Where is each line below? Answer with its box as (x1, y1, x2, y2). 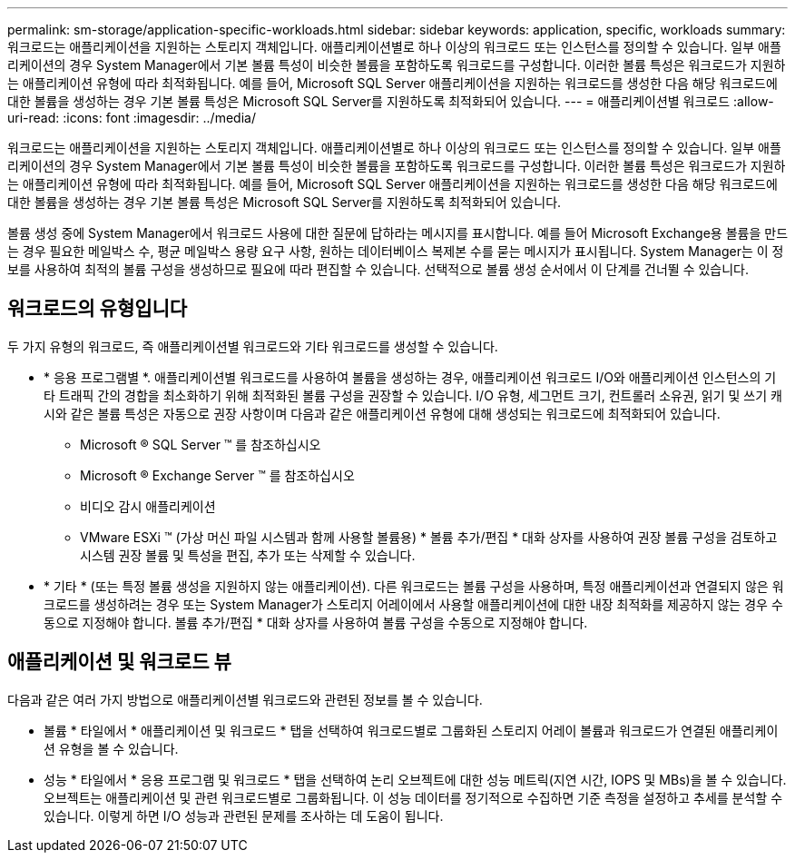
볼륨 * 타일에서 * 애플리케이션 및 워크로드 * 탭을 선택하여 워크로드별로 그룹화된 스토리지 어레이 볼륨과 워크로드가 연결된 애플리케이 (44, 722, 779, 738)
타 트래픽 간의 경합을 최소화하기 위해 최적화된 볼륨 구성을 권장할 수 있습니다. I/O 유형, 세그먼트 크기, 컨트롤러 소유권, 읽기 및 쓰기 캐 (44, 387, 782, 403)
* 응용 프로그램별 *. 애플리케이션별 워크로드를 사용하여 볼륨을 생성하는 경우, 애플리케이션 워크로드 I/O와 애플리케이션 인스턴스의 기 (44, 369, 777, 385)
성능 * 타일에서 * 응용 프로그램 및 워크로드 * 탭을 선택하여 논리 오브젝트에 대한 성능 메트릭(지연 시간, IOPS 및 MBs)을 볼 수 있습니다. (44, 771, 787, 787)
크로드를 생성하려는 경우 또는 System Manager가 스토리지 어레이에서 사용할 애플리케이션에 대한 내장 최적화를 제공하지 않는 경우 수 (44, 596, 783, 612)
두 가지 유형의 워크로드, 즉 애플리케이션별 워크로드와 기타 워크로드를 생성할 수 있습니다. (7, 338, 498, 354)
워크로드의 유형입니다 (7, 297, 188, 321)
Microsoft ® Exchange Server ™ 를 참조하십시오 (80, 467, 355, 483)
